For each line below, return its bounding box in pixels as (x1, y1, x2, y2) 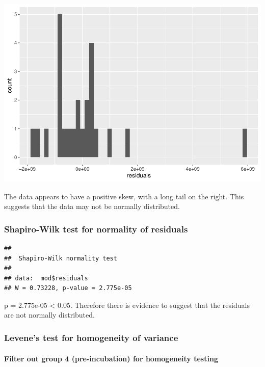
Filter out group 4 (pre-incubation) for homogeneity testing (4, 353, 218, 363)
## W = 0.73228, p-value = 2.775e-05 (4, 284, 132, 292)
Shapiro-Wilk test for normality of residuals (4, 222, 188, 235)
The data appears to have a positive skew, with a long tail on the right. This (4, 191, 244, 201)
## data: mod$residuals (4, 274, 88, 282)
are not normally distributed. (4, 309, 95, 320)
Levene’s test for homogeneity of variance (4, 331, 178, 344)
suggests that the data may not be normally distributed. (4, 201, 180, 212)
